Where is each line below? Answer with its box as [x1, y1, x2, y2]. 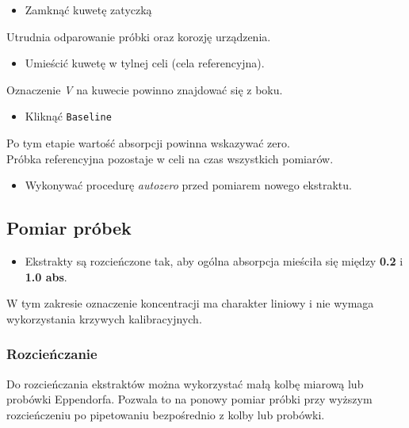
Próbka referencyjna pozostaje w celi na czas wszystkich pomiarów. [6, 150, 334, 166]
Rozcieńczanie [6, 344, 97, 364]
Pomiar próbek [6, 216, 132, 240]
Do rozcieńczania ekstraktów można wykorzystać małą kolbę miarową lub [6, 375, 364, 392]
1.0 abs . [25, 268, 67, 285]
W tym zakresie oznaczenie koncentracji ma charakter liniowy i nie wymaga [6, 295, 374, 311]
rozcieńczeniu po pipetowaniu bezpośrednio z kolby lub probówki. [6, 406, 325, 422]
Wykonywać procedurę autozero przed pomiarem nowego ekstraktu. [25, 177, 352, 193]
